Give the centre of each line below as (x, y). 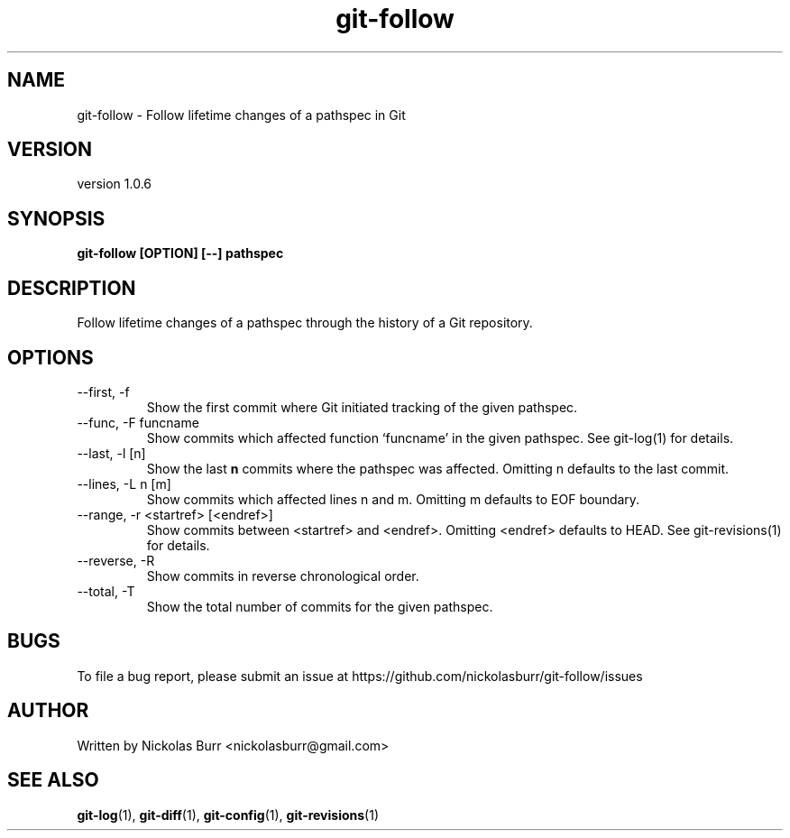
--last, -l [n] (111, 453)
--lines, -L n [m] (124, 483)
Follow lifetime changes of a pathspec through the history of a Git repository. (305, 323)
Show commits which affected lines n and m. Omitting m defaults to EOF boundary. (393, 499)
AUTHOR (48, 711)
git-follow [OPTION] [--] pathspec (180, 253)
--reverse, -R (116, 560)
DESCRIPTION (72, 288)
